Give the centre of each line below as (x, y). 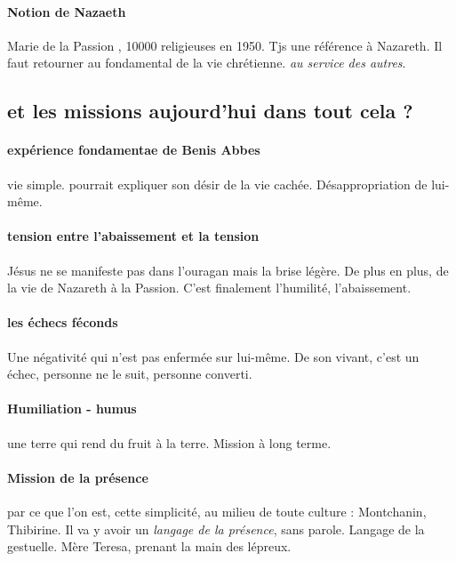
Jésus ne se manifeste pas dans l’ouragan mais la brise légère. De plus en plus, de (228, 270)
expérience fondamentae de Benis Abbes (134, 150)
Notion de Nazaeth (67, 11)
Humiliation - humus (72, 409)
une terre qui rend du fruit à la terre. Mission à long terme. (169, 442)
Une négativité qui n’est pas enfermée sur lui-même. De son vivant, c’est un (213, 356)
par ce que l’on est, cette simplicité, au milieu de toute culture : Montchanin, (217, 511)
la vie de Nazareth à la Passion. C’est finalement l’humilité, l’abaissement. (209, 288)
